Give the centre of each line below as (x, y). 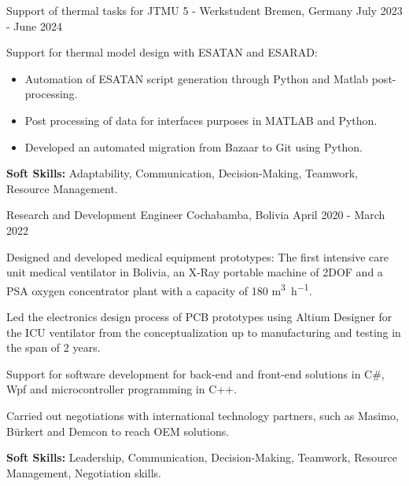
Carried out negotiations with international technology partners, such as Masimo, (203, 415)
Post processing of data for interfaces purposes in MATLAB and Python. (201, 120)
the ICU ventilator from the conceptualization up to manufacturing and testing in (204, 332)
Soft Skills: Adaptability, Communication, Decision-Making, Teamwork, (182, 173)
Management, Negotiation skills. (84, 472)
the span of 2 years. (53, 347)
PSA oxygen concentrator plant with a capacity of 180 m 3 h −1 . (159, 289)
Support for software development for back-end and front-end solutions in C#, (195, 373)
